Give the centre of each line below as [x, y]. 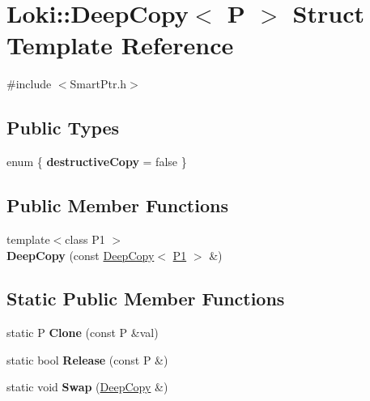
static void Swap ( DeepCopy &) [87, 387]
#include [29, 84]
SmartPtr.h [98, 84]
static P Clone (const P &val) [83, 333]
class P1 [85, 239]
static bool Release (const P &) [87, 359]
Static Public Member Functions [146, 299]
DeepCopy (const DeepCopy [81, 255]
